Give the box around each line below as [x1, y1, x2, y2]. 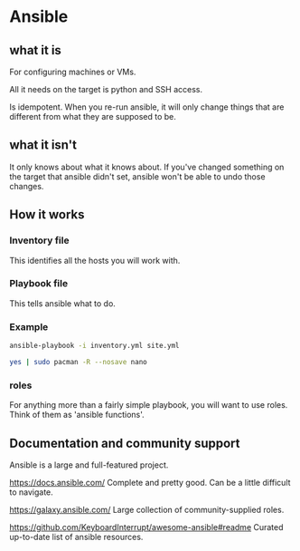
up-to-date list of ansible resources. [9, 531, 144, 542]
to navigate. [9, 487, 54, 498]
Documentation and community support [9, 435, 241, 450]
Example [9, 320, 49, 333]
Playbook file [9, 277, 69, 290]
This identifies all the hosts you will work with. [9, 255, 181, 266]
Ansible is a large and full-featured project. [9, 459, 169, 470]
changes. [9, 180, 44, 191]
